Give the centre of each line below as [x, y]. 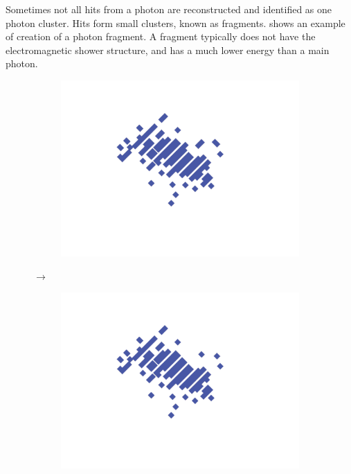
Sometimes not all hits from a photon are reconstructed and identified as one [169, 9]
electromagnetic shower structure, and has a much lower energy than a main [168, 50]
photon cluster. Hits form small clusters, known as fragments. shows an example [175, 23]
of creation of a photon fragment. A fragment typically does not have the [161, 36]
